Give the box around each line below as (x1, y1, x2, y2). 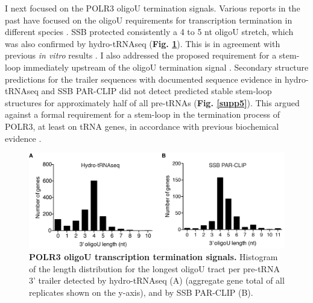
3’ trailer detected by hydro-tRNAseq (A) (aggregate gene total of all (29, 274, 285, 287)
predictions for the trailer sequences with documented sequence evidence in (5, 72, 282, 85)
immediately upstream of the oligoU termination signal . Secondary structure (23, 60, 309, 73)
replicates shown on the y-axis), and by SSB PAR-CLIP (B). (29, 286, 253, 299)
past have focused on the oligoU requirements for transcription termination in (5, 13, 292, 26)
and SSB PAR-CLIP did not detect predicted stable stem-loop (41, 85, 272, 97)
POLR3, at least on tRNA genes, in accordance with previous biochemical (5, 120, 279, 132)
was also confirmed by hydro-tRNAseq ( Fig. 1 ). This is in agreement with (5, 37, 280, 49)
